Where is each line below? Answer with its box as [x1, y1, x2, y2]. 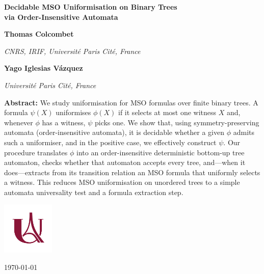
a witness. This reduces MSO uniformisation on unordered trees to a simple [4, 177, 240, 187]
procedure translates [4, 147, 68, 157]
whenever [4, 117, 33, 127]
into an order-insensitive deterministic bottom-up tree [76, 147, 245, 157]
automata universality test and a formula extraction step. [4, 186, 183, 197]
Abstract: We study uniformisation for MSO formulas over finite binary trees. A [4, 97, 258, 107]
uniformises [56, 107, 91, 118]
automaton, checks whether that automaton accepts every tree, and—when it [4, 157, 246, 168]
